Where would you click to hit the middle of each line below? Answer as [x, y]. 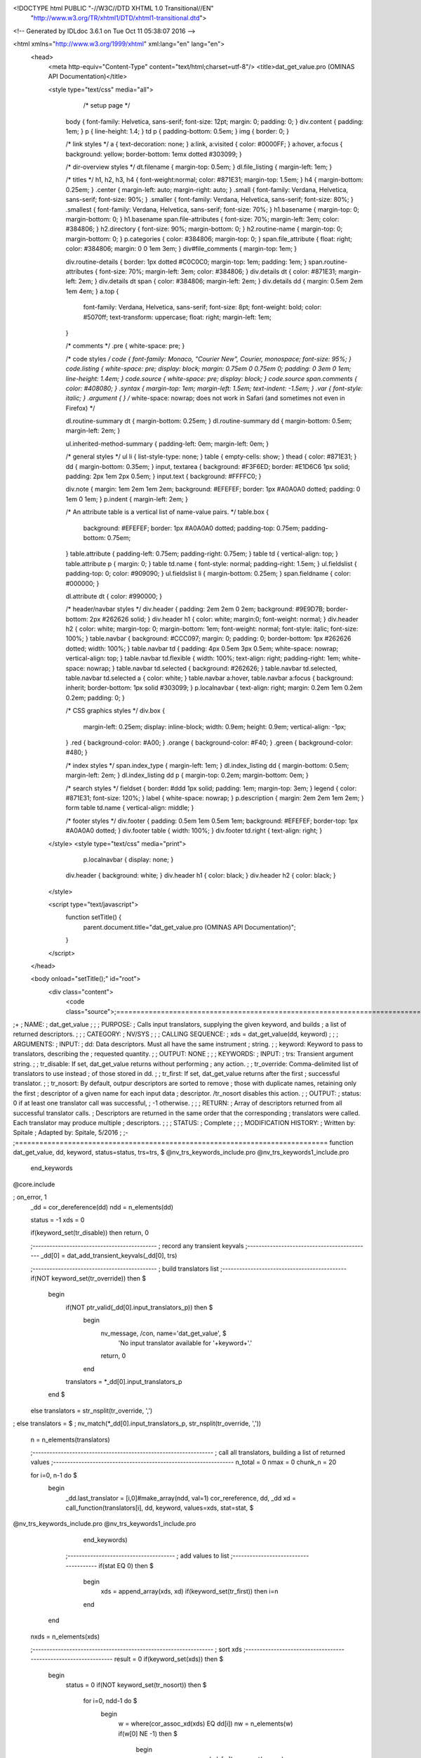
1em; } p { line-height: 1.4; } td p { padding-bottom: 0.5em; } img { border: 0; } [177, 131]
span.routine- [328, 262]
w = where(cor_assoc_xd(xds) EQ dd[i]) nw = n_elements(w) [206, 1724]
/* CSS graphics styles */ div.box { [115, 711]
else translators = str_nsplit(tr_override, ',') [92, 1411]
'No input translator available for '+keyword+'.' [185, 1342]
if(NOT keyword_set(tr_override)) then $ [88, 1278]
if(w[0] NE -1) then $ [148, 1733]
